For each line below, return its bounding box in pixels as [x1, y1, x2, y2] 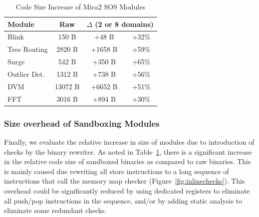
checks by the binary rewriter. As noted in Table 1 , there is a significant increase [4, 146, 252, 157]
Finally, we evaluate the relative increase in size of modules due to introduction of [4, 136, 255, 147]
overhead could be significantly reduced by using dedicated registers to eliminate [4, 185, 250, 196]
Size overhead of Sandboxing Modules [4, 117, 160, 129]
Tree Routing [7, 44, 48, 54]
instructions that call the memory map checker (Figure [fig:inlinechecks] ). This [4, 176, 245, 186]
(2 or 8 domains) [95, 18, 154, 29]
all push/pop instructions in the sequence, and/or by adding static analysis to [4, 195, 243, 206]
